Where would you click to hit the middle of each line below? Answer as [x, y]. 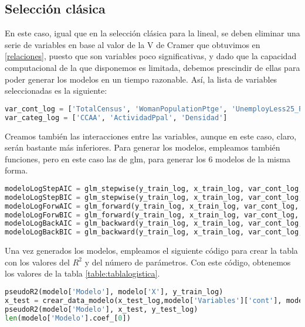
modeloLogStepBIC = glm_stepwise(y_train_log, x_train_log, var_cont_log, [154, 197]
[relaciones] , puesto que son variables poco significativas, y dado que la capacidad [151, 56]
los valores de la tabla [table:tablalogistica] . [82, 273]
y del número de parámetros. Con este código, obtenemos [188, 262]
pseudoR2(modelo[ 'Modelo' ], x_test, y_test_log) [101, 309]
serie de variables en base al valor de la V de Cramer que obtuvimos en [133, 44]
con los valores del [38, 262]
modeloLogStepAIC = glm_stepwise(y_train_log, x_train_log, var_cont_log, [154, 188]
